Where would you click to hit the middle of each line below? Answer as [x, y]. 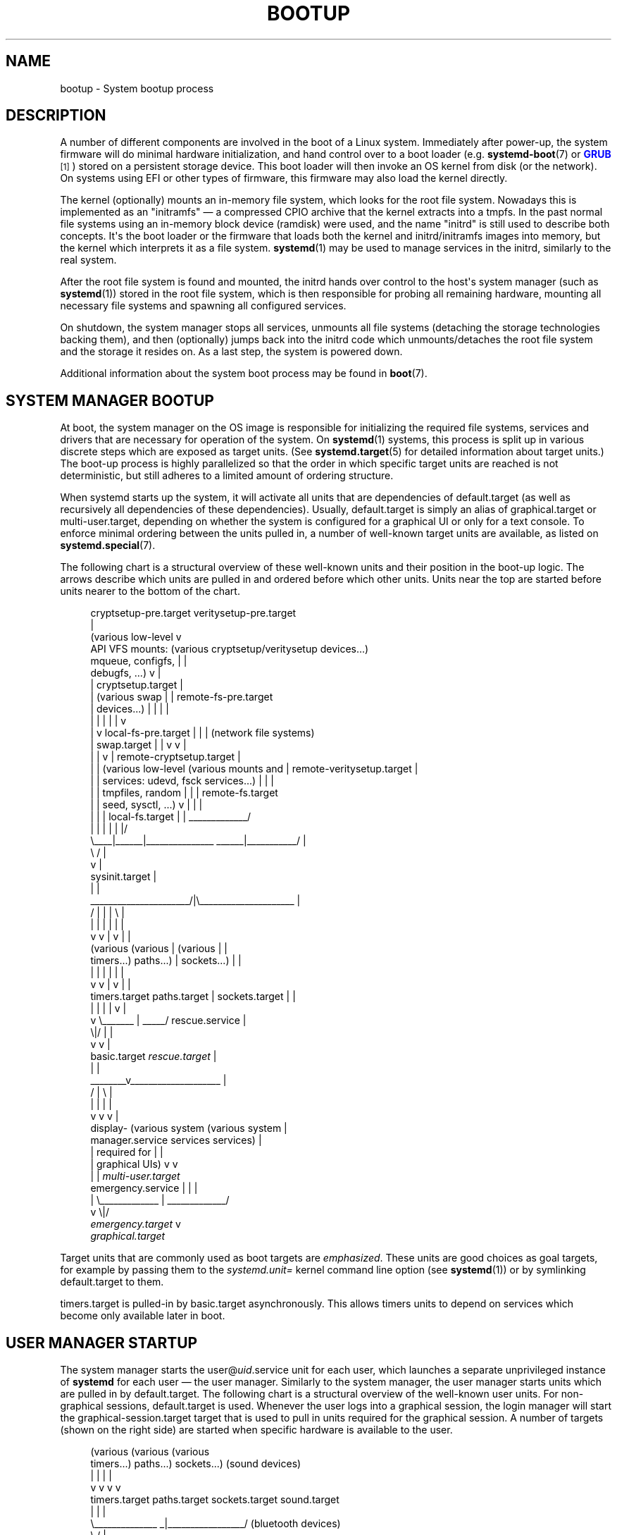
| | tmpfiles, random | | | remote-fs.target [184, 793]
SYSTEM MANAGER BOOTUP [110, 400]
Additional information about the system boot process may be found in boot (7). [244, 374]
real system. [88, 260]
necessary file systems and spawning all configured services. [203, 306]
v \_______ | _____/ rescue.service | [168, 1021]
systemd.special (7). [108, 545]
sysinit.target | [124, 877]
